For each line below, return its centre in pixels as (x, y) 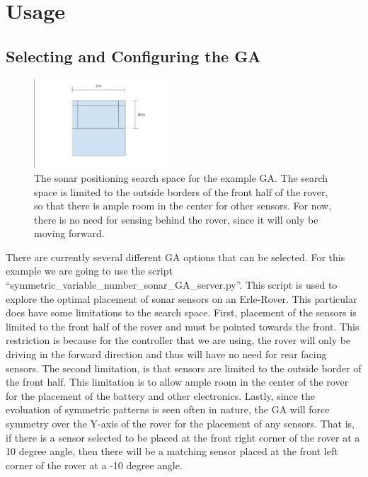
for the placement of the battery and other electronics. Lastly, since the (160, 395)
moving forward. (69, 233)
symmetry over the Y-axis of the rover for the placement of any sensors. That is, (180, 423)
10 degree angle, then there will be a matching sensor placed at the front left (172, 451)
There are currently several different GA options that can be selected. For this (176, 257)
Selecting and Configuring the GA (133, 56)
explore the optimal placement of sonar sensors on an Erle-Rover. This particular (182, 298)
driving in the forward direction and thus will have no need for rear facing (166, 354)
